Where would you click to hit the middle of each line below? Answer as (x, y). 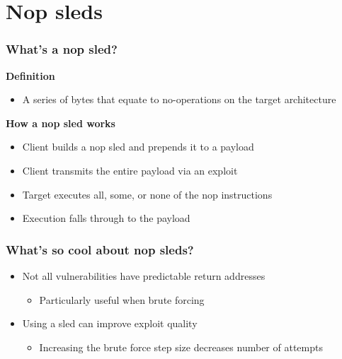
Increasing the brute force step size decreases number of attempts (181, 347)
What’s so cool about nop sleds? (100, 249)
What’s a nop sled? (62, 49)
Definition (30, 75)
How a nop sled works (61, 123)
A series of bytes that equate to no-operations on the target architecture (179, 99)
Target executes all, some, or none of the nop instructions (147, 194)
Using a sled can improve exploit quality (110, 323)
